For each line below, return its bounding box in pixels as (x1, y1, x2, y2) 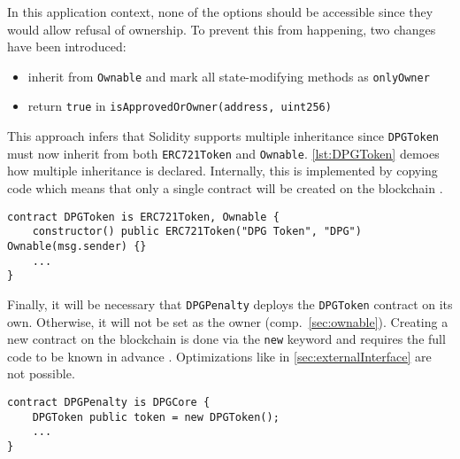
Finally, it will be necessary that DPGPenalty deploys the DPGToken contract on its (7, 294, 453, 313)
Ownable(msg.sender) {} (7, 239, 147, 253)
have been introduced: (7, 37, 126, 56)
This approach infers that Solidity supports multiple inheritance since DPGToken (7, 127, 439, 145)
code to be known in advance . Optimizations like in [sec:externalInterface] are (7, 346, 432, 365)
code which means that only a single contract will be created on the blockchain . (7, 179, 443, 197)
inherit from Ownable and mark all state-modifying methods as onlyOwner (27, 66, 430, 85)
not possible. (7, 364, 75, 383)
